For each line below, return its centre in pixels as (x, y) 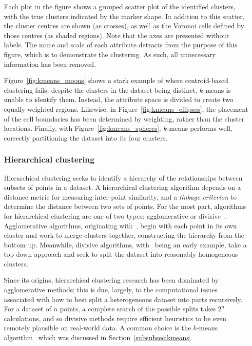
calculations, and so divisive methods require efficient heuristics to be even (115, 318)
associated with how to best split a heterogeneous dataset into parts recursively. (123, 299)
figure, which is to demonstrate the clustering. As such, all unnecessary (110, 54)
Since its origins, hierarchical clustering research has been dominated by (111, 280)
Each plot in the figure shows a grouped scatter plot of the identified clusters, (120, 6)
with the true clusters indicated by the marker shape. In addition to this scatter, (124, 16)
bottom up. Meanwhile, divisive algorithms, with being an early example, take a (125, 244)
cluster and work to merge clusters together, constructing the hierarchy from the (124, 235)
